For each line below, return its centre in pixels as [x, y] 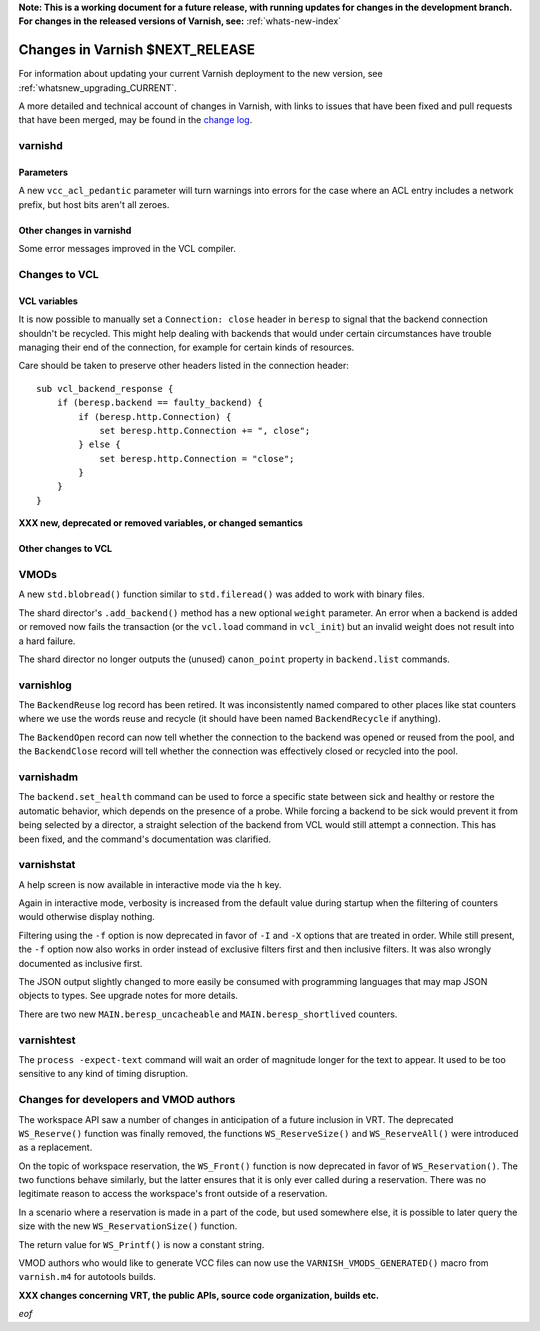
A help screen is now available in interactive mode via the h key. [150, 884]
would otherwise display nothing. [86, 917]
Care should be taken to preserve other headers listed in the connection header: [184, 366]
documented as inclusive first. [80, 963]
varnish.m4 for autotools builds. [87, 1277]
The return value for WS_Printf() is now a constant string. [141, 1244]
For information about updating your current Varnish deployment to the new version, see [201, 74]
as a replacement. [55, 1147]
